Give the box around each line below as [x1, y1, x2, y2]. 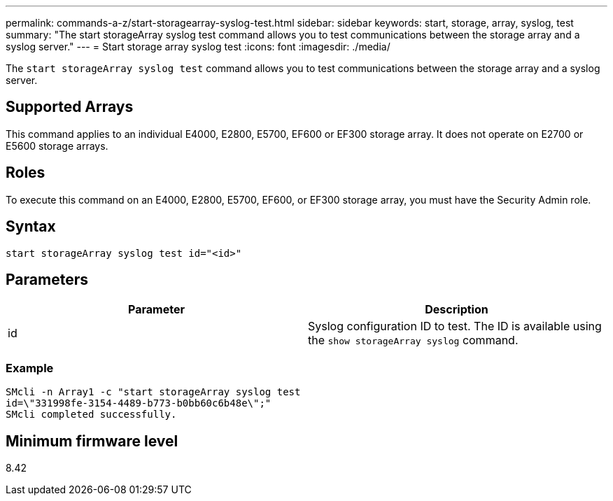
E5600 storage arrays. [6, 139, 108, 152]
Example [6, 360, 54, 375]
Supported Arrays [6, 98, 134, 116]
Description [425, 302, 488, 317]
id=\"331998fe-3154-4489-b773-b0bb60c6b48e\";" [6, 397, 272, 409]
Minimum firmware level [6, 432, 178, 450]
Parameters [6, 270, 88, 288]
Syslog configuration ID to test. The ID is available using [308, 319, 602, 334]
